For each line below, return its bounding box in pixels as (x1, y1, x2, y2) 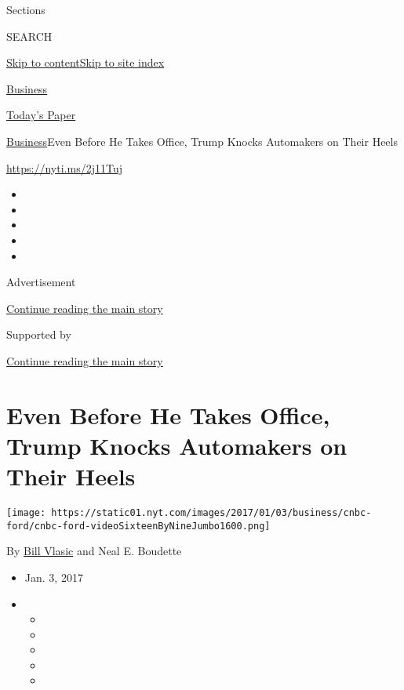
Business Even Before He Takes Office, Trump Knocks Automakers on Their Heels (6, 133, 398, 149)
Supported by (6, 326, 71, 343)
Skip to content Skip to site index (6, 54, 165, 71)
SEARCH (6, 27, 53, 44)
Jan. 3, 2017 (24, 568, 83, 585)
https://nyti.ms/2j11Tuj (6, 159, 122, 176)
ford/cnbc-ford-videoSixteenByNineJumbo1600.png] (6, 520, 271, 532)
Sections (6, 2, 45, 17)
